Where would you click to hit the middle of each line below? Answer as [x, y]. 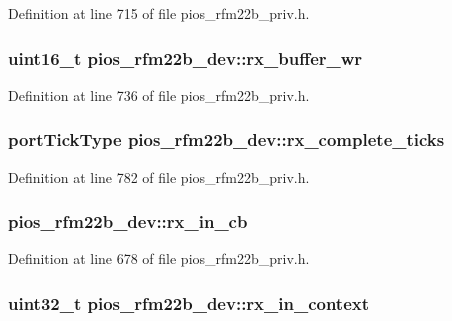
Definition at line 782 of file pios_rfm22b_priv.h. [159, 176]
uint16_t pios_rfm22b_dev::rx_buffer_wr [185, 57]
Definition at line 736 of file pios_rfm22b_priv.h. [159, 94]
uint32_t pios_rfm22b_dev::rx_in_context [189, 302]
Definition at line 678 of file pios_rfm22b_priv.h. [159, 258]
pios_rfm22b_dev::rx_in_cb [128, 221]
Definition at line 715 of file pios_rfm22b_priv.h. [159, 13]
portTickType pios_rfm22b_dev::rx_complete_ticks [226, 139]
